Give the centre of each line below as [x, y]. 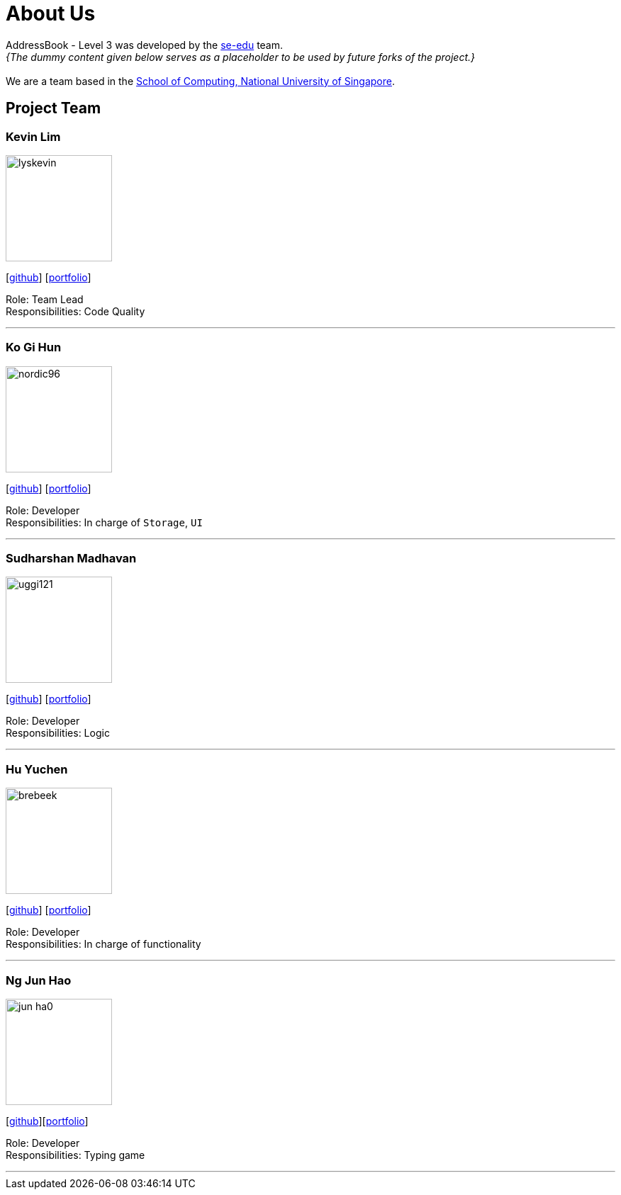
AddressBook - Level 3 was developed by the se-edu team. [145, 45]
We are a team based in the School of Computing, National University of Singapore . [201, 81]
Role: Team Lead [45, 299]
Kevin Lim [33, 136]
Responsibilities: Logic [58, 733]
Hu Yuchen [37, 769]
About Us [51, 13]
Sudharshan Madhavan [71, 559]
